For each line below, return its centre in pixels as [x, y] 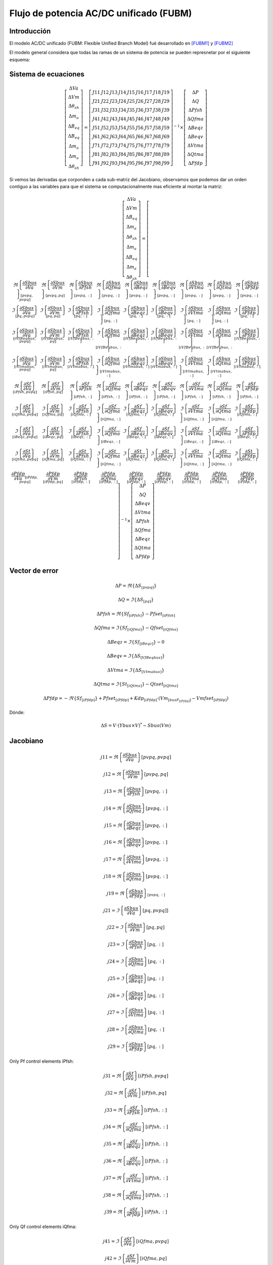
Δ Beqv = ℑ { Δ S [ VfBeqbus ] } [136, 657]
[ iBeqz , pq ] [53, 437]
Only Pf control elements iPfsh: [42, 1061]
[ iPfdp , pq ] [53, 482]
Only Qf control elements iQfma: [43, 1227]
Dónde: [17, 712]
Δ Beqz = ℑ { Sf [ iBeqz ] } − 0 [136, 643]
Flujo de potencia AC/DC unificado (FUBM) [101, 13]
